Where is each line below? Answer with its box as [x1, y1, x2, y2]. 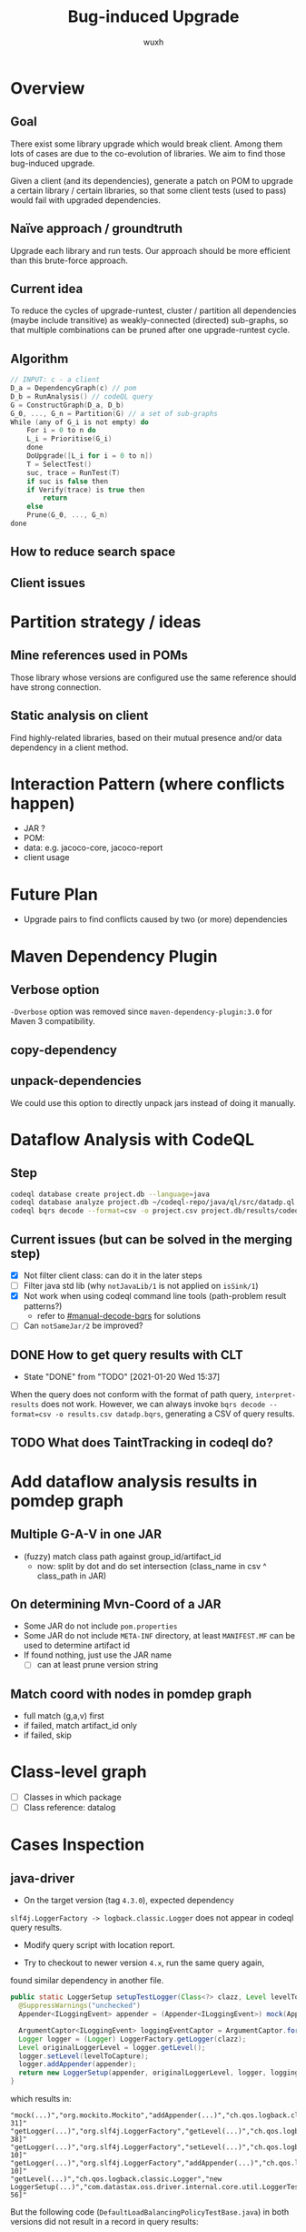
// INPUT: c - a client [10, 375, 101, 384]
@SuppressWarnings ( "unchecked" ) [18, 2001, 142, 2011]
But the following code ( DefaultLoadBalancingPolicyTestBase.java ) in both [10, 2207, 290, 2217]
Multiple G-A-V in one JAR [10, 1527, 163, 1542]
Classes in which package [23, 1791, 122, 1803]
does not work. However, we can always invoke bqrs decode [41, 1399, 266, 1410]
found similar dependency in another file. [10, 1975, 164, 1986]
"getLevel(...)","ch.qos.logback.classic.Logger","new [10, 2175, 222, 2184]
